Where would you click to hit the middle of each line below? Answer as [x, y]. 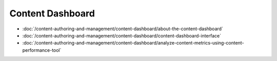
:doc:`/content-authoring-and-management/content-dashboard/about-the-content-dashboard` [123, 29]
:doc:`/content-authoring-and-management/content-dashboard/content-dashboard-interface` [122, 35]
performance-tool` [42, 50]
